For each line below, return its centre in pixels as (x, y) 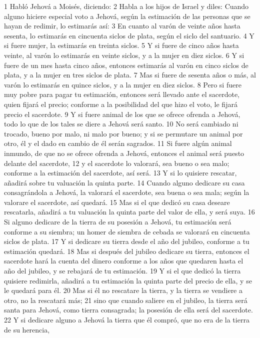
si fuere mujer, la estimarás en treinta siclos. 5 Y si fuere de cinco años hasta (121, 45)
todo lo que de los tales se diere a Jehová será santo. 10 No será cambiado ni (121, 124)
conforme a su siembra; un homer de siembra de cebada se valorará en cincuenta (127, 231)
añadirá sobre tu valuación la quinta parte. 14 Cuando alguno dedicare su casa (124, 182)
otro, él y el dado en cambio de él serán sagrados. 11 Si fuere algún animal (118, 143)
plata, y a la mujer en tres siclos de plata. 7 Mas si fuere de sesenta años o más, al (130, 75)
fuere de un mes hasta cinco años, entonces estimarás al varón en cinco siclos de (126, 65)
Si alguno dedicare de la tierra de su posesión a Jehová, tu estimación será (118, 222)
